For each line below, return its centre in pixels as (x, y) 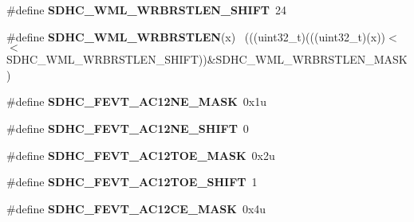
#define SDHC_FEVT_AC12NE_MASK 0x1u (137, 101)
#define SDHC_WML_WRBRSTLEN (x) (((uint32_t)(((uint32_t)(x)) (196, 36)
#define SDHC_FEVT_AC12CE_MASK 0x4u (136, 208)
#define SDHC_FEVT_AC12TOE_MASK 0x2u (141, 155)
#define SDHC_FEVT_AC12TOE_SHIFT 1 (132, 182)
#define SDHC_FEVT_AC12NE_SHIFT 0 (128, 128)
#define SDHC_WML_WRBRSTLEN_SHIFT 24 (147, 10)
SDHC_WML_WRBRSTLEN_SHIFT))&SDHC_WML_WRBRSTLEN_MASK (207, 59)
